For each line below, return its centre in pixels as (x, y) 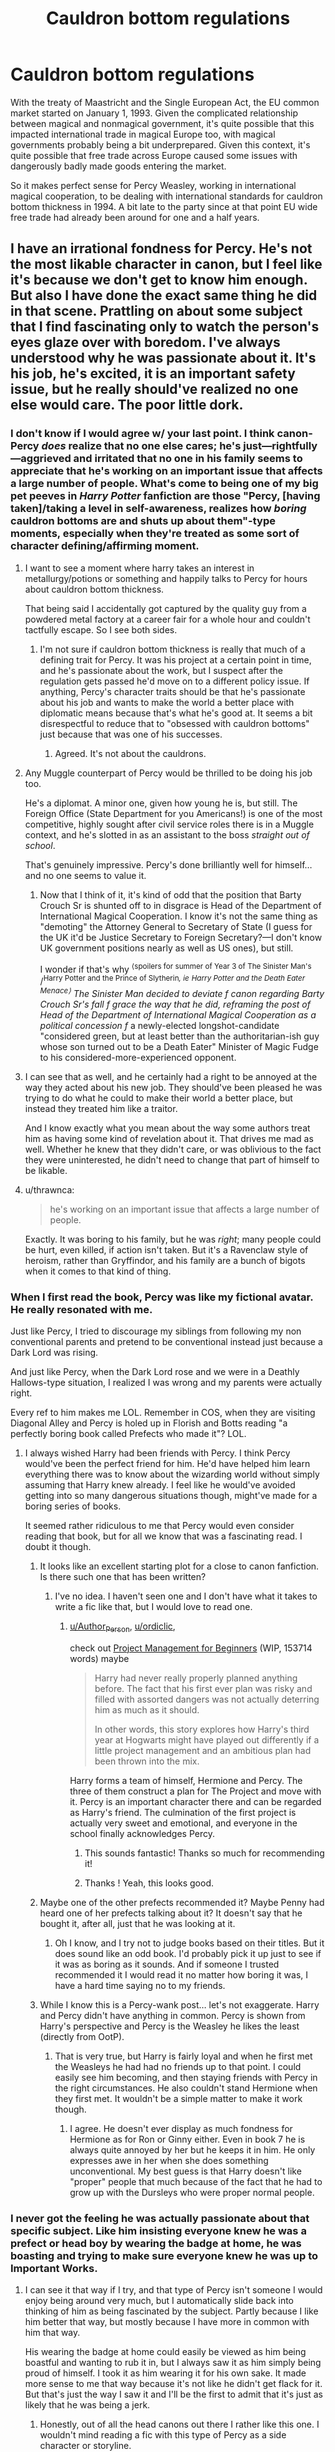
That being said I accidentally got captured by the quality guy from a (165, 608)
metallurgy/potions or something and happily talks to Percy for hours (166, 578)
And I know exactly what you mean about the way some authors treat (167, 1128)
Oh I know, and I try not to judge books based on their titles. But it (189, 1943)
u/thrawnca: (49, 1189)
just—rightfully (280, 446)
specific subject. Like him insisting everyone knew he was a (158, 2230)
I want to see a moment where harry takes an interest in (139, 568)
